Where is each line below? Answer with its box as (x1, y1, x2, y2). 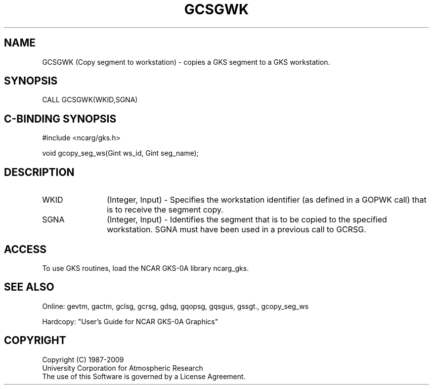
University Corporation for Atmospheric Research (42, 363, 203, 372)
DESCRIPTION (4, 166, 75, 178)
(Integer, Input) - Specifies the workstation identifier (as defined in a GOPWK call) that (107, 195, 427, 205)
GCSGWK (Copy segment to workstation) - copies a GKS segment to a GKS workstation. (42, 57, 330, 66)
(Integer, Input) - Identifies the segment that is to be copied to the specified (107, 215, 387, 225)
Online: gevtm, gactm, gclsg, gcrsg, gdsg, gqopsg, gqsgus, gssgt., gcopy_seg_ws (42, 302, 309, 310)
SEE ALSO (4, 281, 54, 294)
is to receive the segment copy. (107, 205, 223, 215)
